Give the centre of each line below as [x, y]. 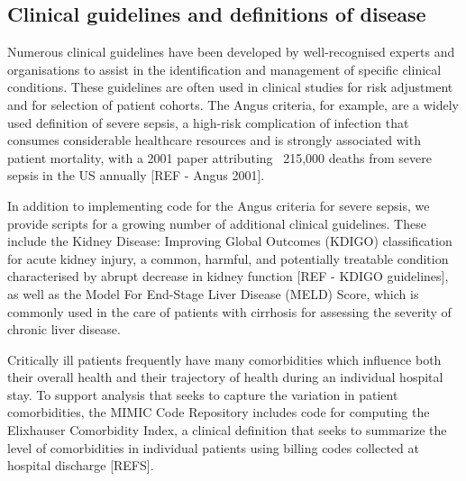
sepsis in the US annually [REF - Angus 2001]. [136, 175]
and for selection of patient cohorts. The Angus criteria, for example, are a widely [233, 104]
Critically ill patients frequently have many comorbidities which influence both [224, 359]
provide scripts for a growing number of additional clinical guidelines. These [217, 223]
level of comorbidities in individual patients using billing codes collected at [213, 447]
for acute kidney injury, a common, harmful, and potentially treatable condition [228, 258]
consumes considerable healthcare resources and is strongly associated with [214, 140]
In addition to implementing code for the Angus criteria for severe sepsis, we [219, 205]
